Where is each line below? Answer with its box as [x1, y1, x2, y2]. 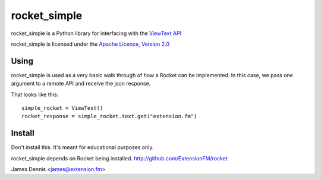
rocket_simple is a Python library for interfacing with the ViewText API [11, 30, 181, 37]
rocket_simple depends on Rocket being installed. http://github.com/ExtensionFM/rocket [11, 154, 228, 162]
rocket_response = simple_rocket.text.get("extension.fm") [21, 113, 197, 120]
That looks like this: [11, 91, 59, 98]
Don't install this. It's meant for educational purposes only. [11, 144, 154, 151]
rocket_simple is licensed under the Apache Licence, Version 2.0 [11, 40, 169, 48]
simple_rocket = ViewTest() [21, 105, 103, 112]
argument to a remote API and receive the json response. [11, 80, 151, 87]
